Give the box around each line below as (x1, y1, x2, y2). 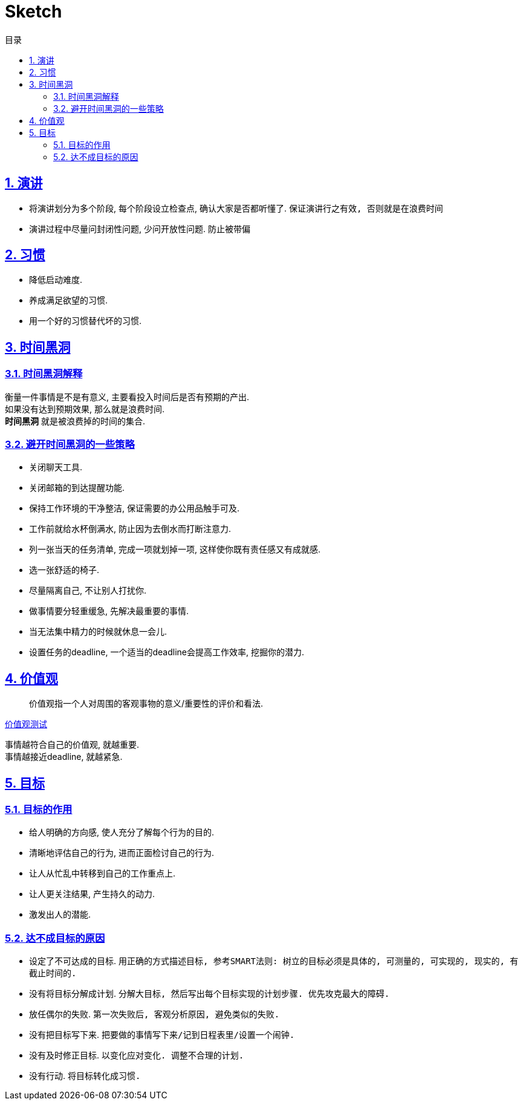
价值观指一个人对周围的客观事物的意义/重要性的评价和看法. (29, 698, 264, 709)
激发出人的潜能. (29, 909, 91, 920)
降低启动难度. (29, 274, 83, 285)
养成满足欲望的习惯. (29, 295, 108, 306)
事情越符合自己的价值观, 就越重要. (5, 739, 140, 750)
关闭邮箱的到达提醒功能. (29, 482, 125, 493)
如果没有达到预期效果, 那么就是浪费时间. (5, 403, 165, 414)
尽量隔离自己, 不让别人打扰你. (29, 585, 147, 596)
